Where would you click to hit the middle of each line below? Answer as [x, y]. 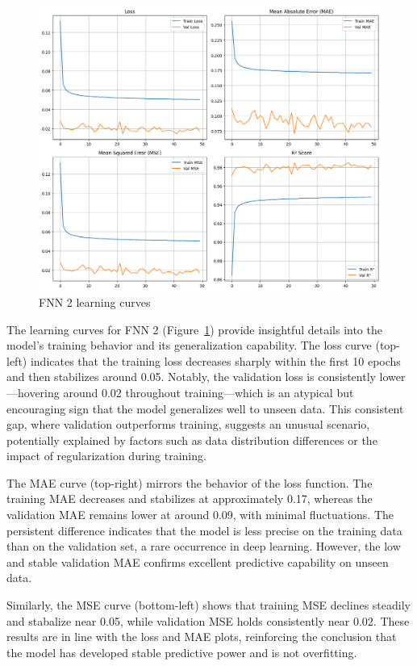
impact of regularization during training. [106, 456]
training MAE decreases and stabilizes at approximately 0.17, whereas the [190, 498]
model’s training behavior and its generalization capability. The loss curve [189, 345]
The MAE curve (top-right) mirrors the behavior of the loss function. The [190, 482]
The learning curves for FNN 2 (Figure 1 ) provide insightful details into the [194, 329]
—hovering [33, 392]
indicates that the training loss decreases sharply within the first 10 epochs [215, 360]
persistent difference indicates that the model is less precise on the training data [204, 530]
